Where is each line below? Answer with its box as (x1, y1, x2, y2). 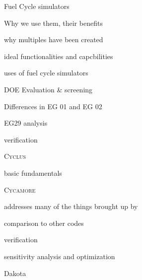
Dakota (4, 268, 26, 278)
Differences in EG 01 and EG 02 (4, 101, 102, 111)
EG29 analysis (4, 118, 48, 128)
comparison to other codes (4, 217, 84, 228)
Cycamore (4, 184, 36, 195)
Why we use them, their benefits (4, 17, 103, 28)
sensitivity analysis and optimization (4, 251, 115, 261)
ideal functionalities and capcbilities (4, 51, 113, 61)
